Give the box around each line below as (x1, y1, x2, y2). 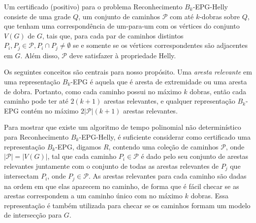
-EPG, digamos (55, 141, 101, 151)
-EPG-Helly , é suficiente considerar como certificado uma (79, 131, 251, 142)
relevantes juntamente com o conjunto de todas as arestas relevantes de (4, 160, 219, 171)
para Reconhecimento (4, 131, 69, 142)
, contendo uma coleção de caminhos (108, 141, 219, 151)
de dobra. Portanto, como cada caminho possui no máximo (4, 86, 182, 96)
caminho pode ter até (4, 96, 68, 106)
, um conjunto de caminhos (78, 11, 160, 21)
